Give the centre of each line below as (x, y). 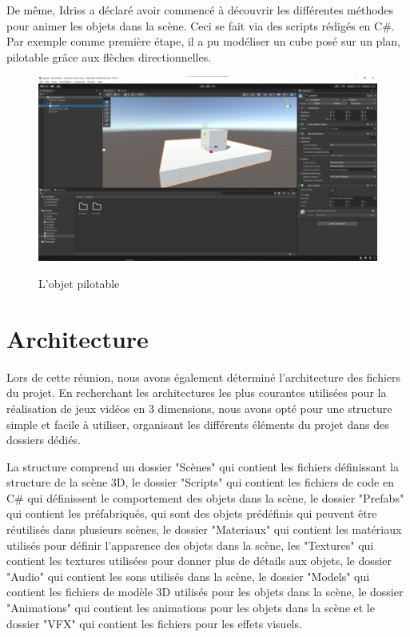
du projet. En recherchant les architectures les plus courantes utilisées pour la (197, 393)
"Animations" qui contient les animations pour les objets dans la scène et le (191, 608)
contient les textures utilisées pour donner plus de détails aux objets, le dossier (199, 561)
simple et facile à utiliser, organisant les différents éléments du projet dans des (198, 424)
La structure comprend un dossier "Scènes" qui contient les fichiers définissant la (203, 466)
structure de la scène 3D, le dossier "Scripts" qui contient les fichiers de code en (201, 482)
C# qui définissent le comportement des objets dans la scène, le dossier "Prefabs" (205, 497)
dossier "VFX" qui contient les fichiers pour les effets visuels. (154, 623)
